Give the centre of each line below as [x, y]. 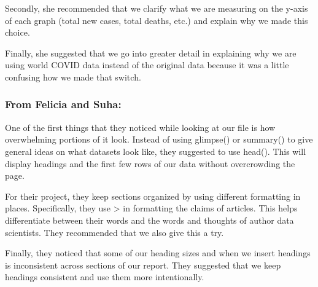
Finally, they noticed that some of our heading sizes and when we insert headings [158, 253]
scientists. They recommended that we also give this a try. [114, 232]
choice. [17, 32]
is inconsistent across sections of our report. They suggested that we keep [143, 265]
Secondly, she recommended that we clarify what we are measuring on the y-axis [157, 8]
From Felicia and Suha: [63, 104]
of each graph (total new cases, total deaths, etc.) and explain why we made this [157, 20]
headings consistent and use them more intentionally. [105, 277]
